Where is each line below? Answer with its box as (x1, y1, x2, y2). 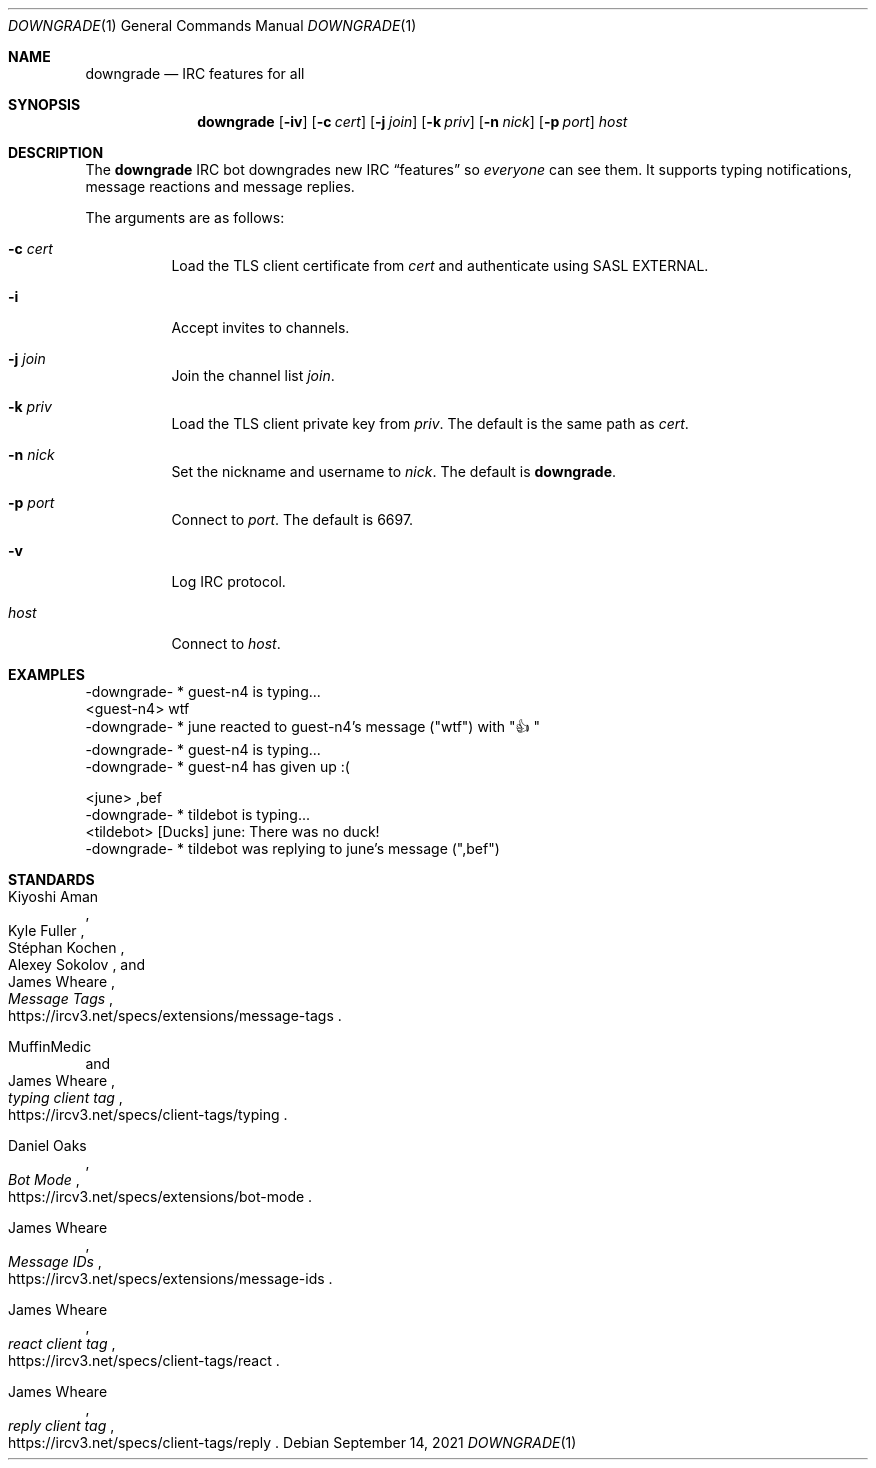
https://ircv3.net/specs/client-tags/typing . (8, 1106, 288, 1123)
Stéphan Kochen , (8, 939, 125, 956)
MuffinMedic (8, 1038, 92, 1055)
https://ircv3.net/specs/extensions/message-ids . (8, 1270, 333, 1287)
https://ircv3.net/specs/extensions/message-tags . (8, 1007, 342, 1024)
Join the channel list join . (171, 367, 335, 384)
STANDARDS (8, 871, 95, 888)
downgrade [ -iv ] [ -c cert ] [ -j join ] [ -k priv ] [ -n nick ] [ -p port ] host (197, 113, 628, 130)
